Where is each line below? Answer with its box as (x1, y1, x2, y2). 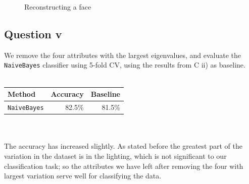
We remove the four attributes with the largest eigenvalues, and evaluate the (4, 49, 241, 60)
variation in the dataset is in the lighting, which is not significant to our (4, 150, 227, 161)
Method (8, 89, 36, 99)
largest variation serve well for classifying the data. (4, 170, 162, 181)
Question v (4, 26, 62, 41)
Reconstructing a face (24, 2, 91, 12)
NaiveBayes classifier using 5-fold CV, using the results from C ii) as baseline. (4, 59, 245, 70)
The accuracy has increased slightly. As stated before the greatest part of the (4, 141, 242, 151)
